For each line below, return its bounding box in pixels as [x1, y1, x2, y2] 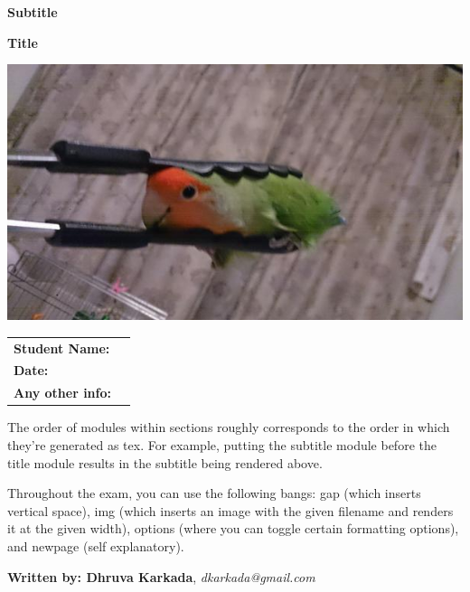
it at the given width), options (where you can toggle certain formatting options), [7, 519, 459, 538]
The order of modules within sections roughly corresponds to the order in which [7, 418, 450, 437]
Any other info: [14, 383, 111, 402]
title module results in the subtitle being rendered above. [7, 453, 323, 472]
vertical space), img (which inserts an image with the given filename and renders [7, 501, 454, 520]
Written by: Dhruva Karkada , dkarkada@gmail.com [7, 567, 315, 586]
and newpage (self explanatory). [7, 536, 184, 555]
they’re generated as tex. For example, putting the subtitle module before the [7, 435, 437, 454]
